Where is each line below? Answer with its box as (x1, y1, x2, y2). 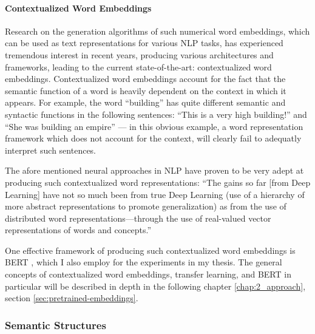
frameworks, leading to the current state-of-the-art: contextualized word (5, 60, 272, 73)
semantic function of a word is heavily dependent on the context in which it (5, 84, 286, 97)
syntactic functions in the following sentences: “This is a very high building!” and (5, 107, 307, 120)
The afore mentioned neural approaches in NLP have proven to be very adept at (5, 164, 304, 177)
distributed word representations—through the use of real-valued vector (5, 211, 271, 224)
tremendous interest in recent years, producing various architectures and (5, 48, 274, 61)
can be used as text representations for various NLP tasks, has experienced (5, 36, 283, 49)
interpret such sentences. (5, 143, 97, 156)
